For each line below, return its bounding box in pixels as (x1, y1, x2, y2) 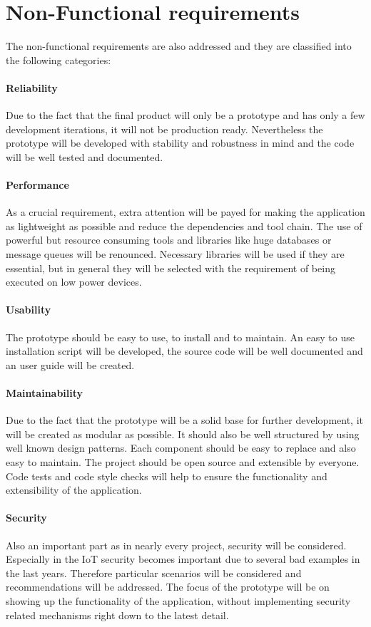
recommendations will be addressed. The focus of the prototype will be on (6, 579, 330, 594)
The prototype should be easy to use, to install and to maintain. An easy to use (6, 329, 355, 344)
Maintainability (6, 385, 83, 400)
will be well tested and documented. (6, 149, 163, 164)
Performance (6, 177, 69, 192)
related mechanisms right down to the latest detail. (6, 607, 229, 622)
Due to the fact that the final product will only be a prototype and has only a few (6, 108, 365, 123)
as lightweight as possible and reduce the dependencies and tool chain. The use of (6, 218, 362, 233)
